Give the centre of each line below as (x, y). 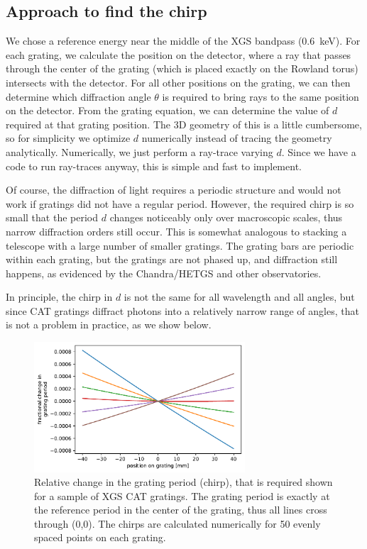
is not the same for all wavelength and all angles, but (239, 297)
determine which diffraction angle (78, 96)
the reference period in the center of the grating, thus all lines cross (181, 510)
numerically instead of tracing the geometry (237, 138)
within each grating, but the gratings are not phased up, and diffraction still (172, 259)
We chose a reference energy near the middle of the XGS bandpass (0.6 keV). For (183, 41)
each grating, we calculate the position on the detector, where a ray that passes (179, 54)
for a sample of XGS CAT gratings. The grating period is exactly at (182, 495)
